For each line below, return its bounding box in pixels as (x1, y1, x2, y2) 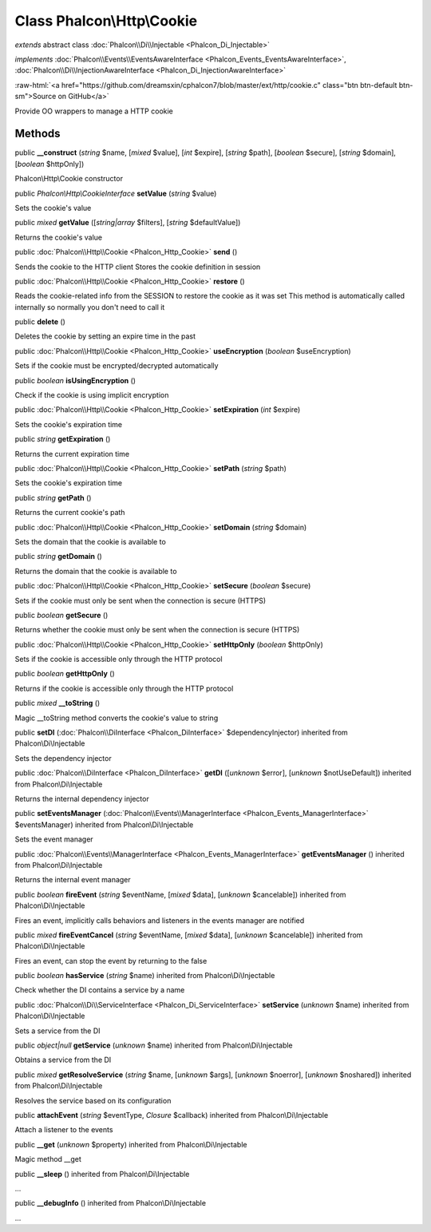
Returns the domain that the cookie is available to (14, 566, 177, 576)
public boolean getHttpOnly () (14, 669, 115, 679)
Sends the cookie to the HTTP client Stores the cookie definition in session (14, 262, 261, 271)
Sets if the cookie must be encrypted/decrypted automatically (14, 361, 219, 370)
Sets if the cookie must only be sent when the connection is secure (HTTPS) (14, 596, 267, 605)
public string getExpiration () (14, 434, 111, 444)
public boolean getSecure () (14, 610, 109, 620)
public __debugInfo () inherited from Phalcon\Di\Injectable (14, 1198, 207, 1208)
